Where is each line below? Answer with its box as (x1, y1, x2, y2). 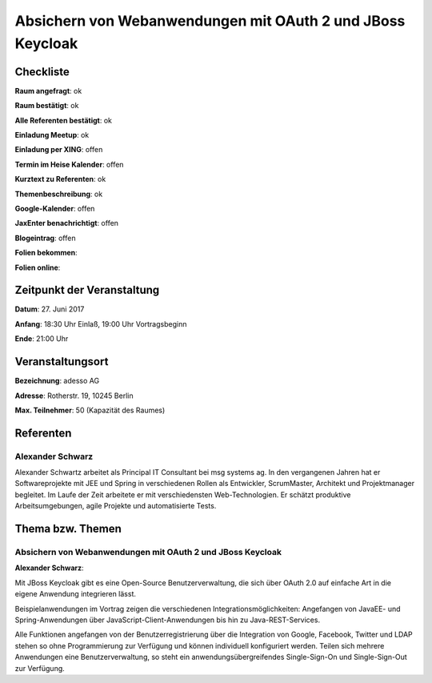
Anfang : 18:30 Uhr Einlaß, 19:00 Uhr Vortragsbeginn (14, 319, 187, 328)
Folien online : (14, 263, 61, 272)
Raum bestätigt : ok (14, 101, 79, 110)
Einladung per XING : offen (14, 145, 103, 155)
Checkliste (14, 65, 70, 78)
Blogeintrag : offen (14, 233, 76, 243)
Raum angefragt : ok (14, 86, 82, 95)
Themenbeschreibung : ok (14, 189, 103, 199)
